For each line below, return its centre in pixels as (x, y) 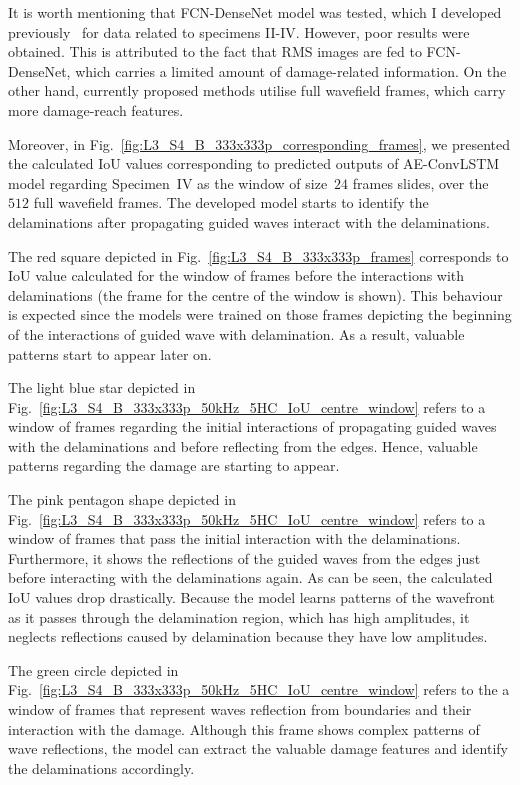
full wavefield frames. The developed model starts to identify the (231, 202)
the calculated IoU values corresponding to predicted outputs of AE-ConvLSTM (254, 163)
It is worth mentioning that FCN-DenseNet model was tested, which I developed (255, 12)
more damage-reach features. (96, 109)
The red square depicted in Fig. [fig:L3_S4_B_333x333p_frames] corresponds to (258, 255)
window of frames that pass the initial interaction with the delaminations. (234, 538)
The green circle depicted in (93, 669)
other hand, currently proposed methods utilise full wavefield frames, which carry (257, 90)
